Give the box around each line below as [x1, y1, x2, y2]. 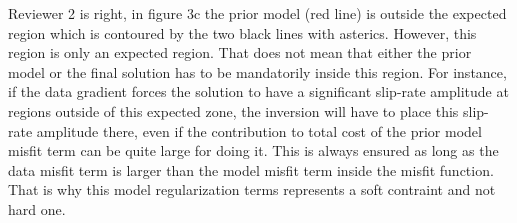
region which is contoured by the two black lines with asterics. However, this [8, 22, 477, 43]
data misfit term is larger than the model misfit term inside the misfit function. [8, 159, 494, 180]
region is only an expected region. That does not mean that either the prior [8, 42, 472, 63]
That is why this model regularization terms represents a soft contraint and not [8, 179, 496, 200]
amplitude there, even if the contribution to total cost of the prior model [36, 120, 482, 141]
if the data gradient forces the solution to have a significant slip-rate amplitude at [8, 81, 509, 102]
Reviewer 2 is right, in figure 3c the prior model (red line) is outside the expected [8, 3, 507, 23]
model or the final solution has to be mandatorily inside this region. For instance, [8, 61, 507, 82]
